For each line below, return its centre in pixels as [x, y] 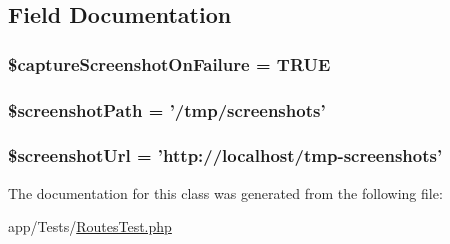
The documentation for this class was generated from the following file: [225, 192]
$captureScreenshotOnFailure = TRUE [169, 63]
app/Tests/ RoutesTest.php [90, 226]
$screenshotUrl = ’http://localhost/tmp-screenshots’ [225, 155]
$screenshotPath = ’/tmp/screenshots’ [167, 109]
